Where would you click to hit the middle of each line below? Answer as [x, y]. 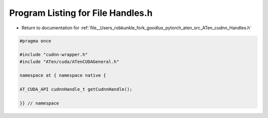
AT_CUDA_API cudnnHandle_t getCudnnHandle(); [76, 89]
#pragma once [35, 41]
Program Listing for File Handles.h [81, 13]
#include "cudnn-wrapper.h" [54, 55]
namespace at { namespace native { [63, 75]
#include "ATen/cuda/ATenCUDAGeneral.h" [69, 61]
